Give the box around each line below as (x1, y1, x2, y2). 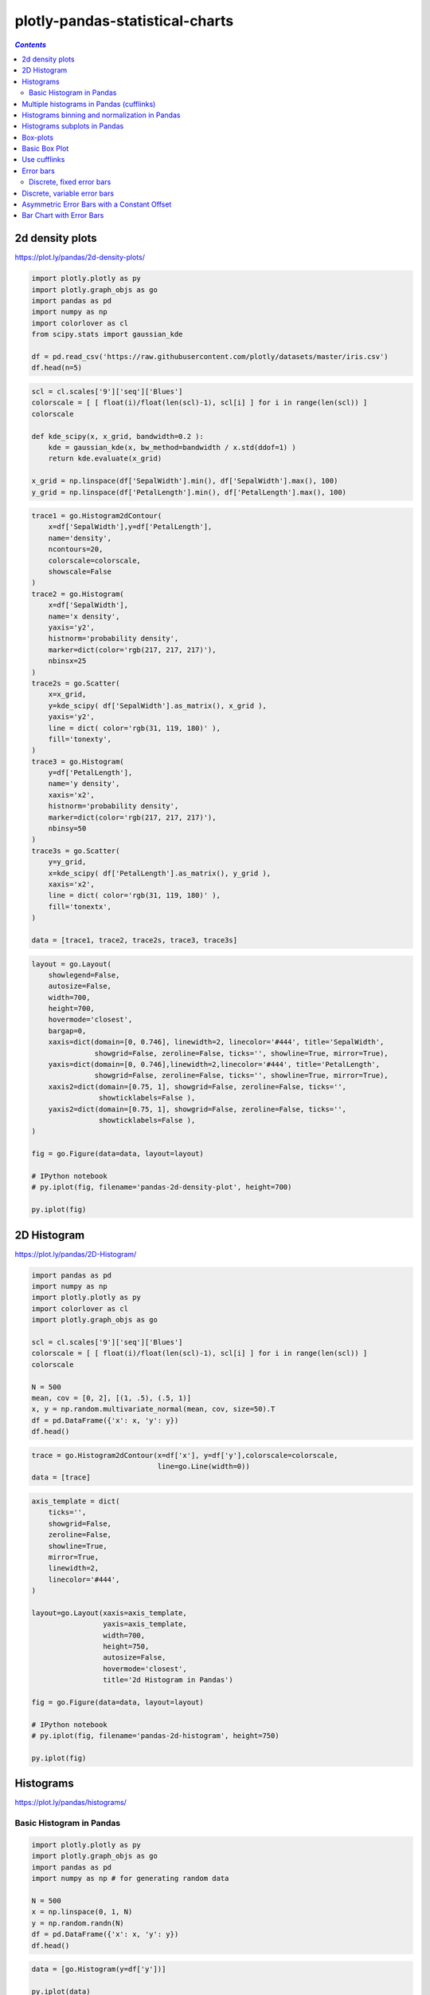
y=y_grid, (48, 858, 87, 867)
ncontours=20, (48, 545, 104, 554)
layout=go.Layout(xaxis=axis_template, (31, 1608, 187, 1618)
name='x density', (48, 611, 120, 621)
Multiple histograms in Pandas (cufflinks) (21, 99, 156, 109)
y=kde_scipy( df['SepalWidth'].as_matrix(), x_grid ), (48, 701, 267, 710)
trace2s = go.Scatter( (31, 678, 120, 688)
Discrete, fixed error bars (29, 177, 111, 187)
